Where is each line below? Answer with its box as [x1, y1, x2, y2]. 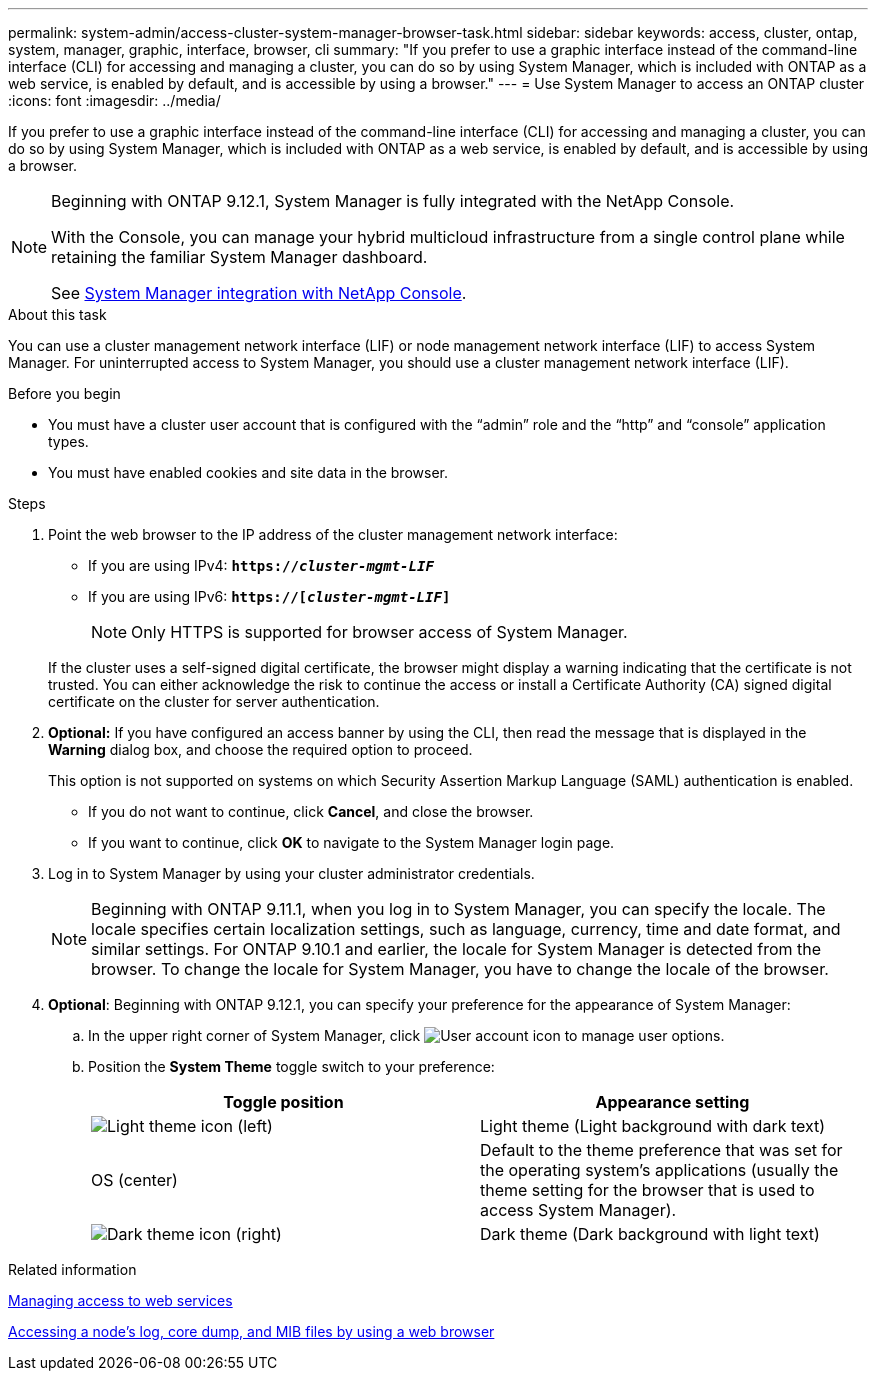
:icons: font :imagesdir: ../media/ [8, 92, 221, 109]
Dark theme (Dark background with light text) [480, 1224, 820, 1244]
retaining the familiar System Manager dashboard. [51, 247, 428, 267]
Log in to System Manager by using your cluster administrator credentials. [48, 865, 535, 882]
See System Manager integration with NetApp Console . [51, 283, 467, 303]
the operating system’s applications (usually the [480, 1160, 839, 1180]
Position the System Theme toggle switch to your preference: [88, 1058, 495, 1075]
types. [48, 433, 89, 450]
